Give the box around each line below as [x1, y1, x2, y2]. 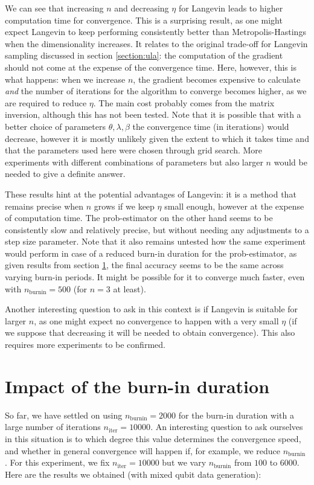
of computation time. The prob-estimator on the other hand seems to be [5, 211, 273, 224]
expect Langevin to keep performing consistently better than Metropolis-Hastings [5, 25, 306, 38]
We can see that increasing [5, 2, 104, 14]
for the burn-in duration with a [178, 408, 294, 421]
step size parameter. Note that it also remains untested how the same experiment [5, 235, 306, 248]
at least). [113, 282, 146, 295]
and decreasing [114, 2, 169, 14]
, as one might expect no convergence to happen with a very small [34, 314, 279, 327]
